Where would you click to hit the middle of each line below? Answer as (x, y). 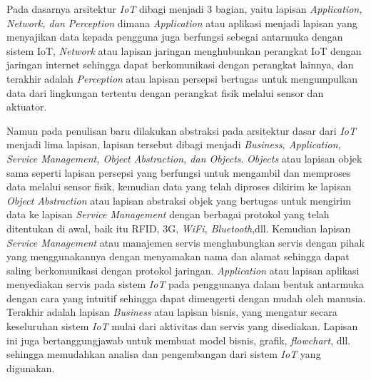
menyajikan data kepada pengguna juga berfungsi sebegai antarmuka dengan (175, 37)
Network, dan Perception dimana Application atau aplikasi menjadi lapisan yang (182, 22)
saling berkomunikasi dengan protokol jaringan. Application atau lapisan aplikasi (183, 270)
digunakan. (31, 368)
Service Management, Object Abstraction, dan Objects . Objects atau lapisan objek (184, 158)
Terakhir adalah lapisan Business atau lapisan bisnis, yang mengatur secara (172, 312)
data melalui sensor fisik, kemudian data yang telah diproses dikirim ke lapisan (179, 186)
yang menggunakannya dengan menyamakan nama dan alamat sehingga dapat (178, 256)
